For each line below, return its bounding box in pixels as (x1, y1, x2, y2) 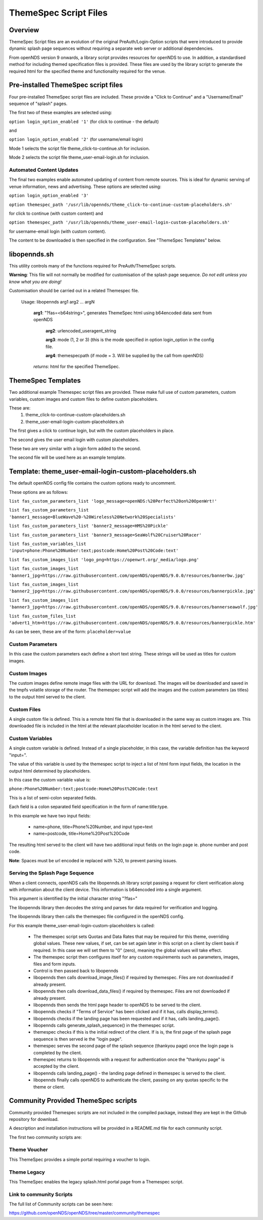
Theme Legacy (9, 1169, 45, 1176)
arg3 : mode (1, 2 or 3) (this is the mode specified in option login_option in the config (45, 337, 214, 343)
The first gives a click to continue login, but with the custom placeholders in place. (9, 427, 175, 434)
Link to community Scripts (9, 1191, 73, 1198)
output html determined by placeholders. (9, 768, 91, 773)
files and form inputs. (33, 961, 76, 967)
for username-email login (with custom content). (9, 228, 107, 234)
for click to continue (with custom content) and (9, 210, 103, 216)
